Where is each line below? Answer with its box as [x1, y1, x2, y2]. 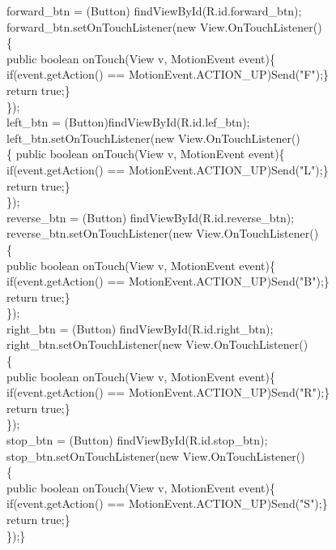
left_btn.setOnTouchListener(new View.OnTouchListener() [6, 129, 300, 146]
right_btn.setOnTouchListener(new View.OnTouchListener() [6, 336, 308, 353]
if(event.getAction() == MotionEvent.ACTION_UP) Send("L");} [6, 161, 329, 178]
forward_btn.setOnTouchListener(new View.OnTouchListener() [6, 18, 322, 35]
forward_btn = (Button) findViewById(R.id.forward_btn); [6, 2, 302, 19]
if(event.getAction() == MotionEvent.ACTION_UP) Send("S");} [6, 495, 328, 512]
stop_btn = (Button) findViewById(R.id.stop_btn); [6, 432, 268, 449]
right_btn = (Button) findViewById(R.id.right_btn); [6, 320, 274, 337]
